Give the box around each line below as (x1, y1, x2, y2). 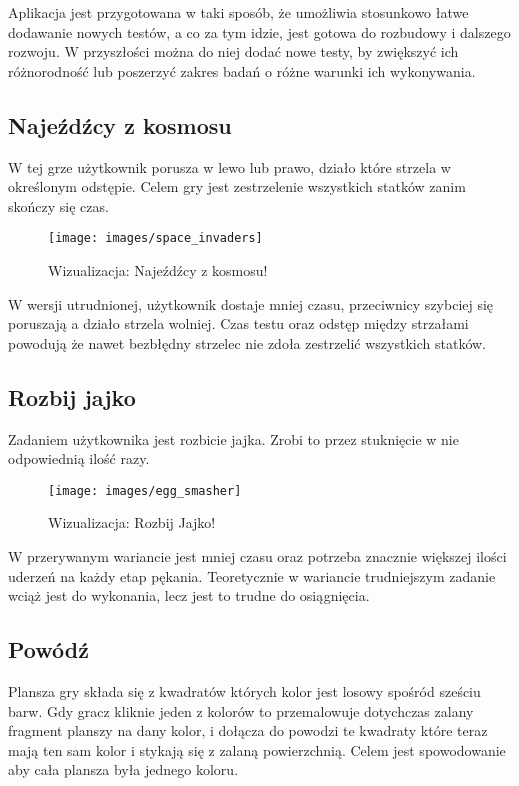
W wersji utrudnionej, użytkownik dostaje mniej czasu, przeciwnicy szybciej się (8, 293, 494, 314)
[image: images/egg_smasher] (48, 483, 242, 498)
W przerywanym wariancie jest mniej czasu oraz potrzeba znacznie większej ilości (8, 546, 507, 567)
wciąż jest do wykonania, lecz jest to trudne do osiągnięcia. (8, 585, 370, 606)
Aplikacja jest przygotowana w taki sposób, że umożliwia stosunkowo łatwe (8, 2, 469, 22)
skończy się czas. (8, 195, 109, 216)
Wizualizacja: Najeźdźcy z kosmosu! (48, 260, 268, 281)
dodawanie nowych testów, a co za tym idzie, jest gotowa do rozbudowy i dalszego (8, 21, 511, 42)
